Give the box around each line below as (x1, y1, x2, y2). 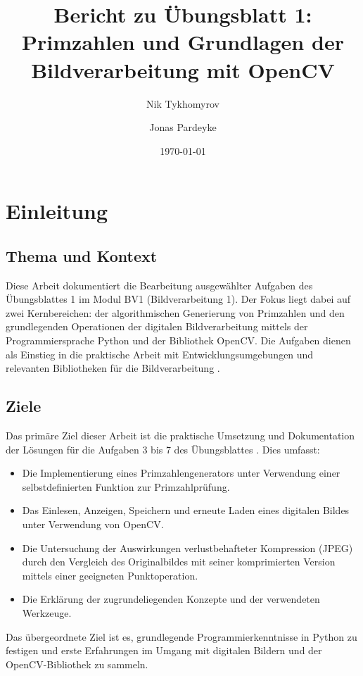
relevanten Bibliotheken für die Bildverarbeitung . (6, 361, 220, 375)
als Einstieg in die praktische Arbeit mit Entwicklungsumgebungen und (6, 346, 314, 361)
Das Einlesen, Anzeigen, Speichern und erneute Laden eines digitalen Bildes (22, 503, 350, 518)
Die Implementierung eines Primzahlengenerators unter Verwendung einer (22, 465, 340, 480)
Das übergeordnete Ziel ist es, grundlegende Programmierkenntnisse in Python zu (6, 629, 357, 644)
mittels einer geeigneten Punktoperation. (22, 568, 198, 582)
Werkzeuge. (22, 605, 72, 620)
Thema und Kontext (6, 244, 158, 266)
